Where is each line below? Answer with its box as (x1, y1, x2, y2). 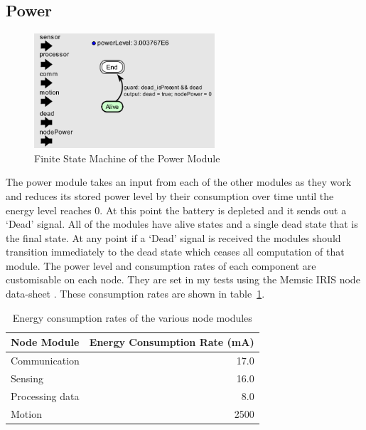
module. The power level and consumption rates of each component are (6, 258, 316, 273)
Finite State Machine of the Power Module (34, 150, 220, 165)
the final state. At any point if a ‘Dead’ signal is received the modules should (6, 230, 341, 245)
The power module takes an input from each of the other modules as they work (6, 174, 352, 189)
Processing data (11, 388, 80, 403)
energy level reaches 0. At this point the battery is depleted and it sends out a (6, 202, 347, 217)
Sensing (11, 370, 43, 385)
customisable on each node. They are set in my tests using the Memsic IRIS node (6, 272, 360, 287)
